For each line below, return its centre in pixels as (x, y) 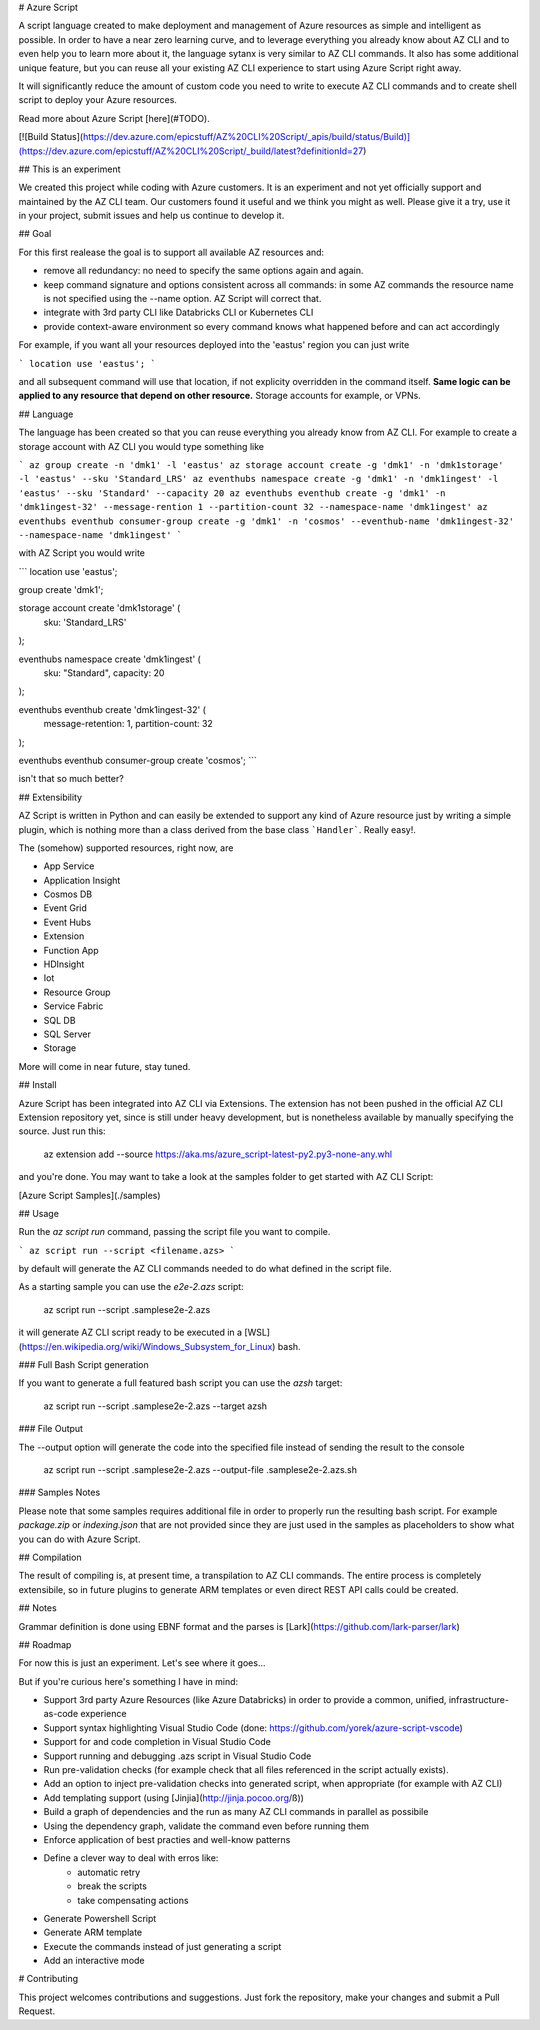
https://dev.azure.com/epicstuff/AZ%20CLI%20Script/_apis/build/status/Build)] (246, 137)
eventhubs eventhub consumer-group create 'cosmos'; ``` (137, 760)
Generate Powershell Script (100, 1918)
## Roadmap (45, 1644)
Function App (71, 950)
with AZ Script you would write (81, 553)
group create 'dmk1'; (61, 590)
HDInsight (64, 964)
